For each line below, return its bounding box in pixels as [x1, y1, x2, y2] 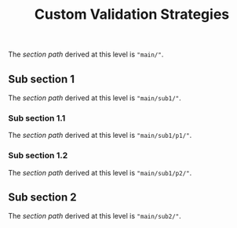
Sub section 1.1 [8, 112, 66, 123]
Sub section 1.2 [8, 150, 68, 161]
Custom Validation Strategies [34, 5, 230, 24]
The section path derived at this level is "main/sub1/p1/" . [8, 131, 192, 140]
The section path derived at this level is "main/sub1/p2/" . [8, 168, 192, 177]
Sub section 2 [8, 190, 77, 204]
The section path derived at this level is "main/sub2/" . [8, 212, 182, 221]
